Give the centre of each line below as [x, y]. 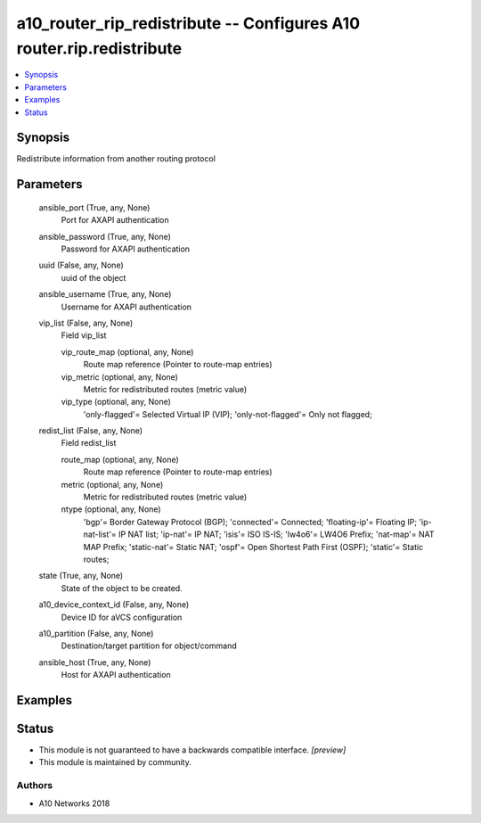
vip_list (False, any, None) [86, 323]
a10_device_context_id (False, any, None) [114, 605]
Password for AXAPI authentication [126, 249]
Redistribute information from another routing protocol [116, 159]
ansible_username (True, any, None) [105, 294]
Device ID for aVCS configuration [122, 617]
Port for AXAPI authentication [115, 220]
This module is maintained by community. [115, 762]
